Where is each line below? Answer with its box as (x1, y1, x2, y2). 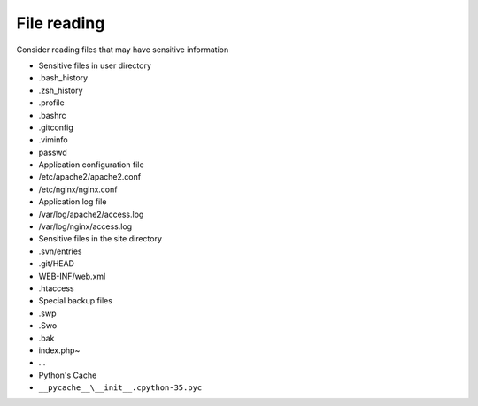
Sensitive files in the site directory (38, 234, 163, 244)
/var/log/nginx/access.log (38, 221, 133, 232)
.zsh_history (38, 85, 83, 96)
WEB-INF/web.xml (38, 271, 106, 281)
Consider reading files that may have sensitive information (16, 44, 229, 55)
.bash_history (38, 73, 89, 83)
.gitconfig (38, 122, 74, 133)
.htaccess (38, 283, 74, 294)
